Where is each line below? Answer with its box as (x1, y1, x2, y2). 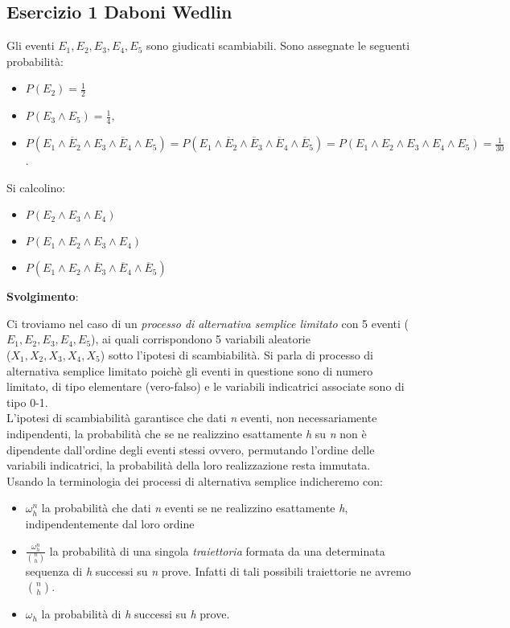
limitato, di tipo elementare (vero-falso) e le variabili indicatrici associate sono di (6, 378, 405, 395)
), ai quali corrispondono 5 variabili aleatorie (91, 330, 311, 347)
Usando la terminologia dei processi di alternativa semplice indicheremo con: (6, 472, 383, 489)
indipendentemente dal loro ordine (25, 515, 195, 532)
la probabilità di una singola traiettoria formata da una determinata (49, 542, 385, 559)
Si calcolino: (6, 179, 66, 195)
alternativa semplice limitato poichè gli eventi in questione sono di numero (6, 362, 373, 379)
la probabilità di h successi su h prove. (41, 605, 230, 622)
